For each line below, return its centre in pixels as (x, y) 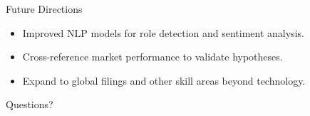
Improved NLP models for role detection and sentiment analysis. (163, 32)
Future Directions (44, 9)
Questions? (30, 104)
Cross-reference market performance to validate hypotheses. (153, 57)
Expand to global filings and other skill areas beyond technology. (164, 80)
